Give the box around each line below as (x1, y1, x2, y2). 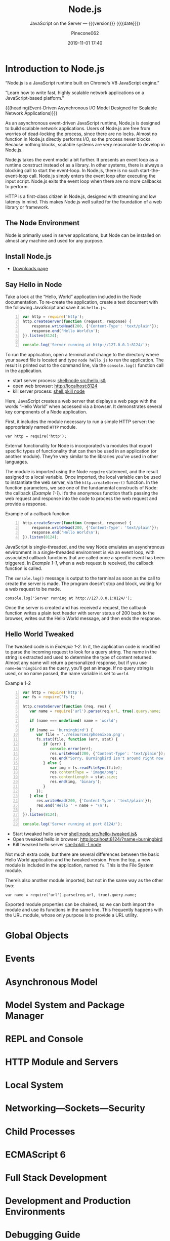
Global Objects (5, 930, 69, 941)
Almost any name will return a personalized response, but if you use (5, 659, 147, 666)
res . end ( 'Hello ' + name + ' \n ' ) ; (36, 803, 109, 808)
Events (5, 953, 35, 965)
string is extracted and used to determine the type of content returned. (5, 654, 153, 660)
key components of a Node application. (5, 409, 88, 415)
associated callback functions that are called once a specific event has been (5, 554, 165, 560)
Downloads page (12, 266, 48, 272)
